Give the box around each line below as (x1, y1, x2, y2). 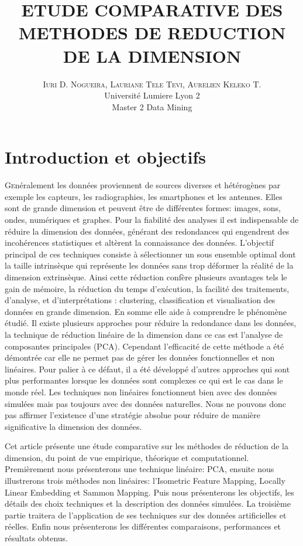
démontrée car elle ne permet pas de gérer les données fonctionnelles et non (5, 351, 275, 364)
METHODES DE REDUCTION (18, 21, 286, 45)
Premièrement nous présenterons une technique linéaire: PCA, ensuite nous (5, 463, 274, 475)
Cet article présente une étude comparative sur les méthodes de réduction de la (5, 440, 289, 452)
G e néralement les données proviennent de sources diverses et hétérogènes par (5, 179, 281, 191)
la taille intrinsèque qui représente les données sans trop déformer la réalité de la (5, 259, 294, 272)
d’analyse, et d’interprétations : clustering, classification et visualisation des (5, 294, 276, 306)
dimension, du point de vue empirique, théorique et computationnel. (5, 451, 249, 463)
